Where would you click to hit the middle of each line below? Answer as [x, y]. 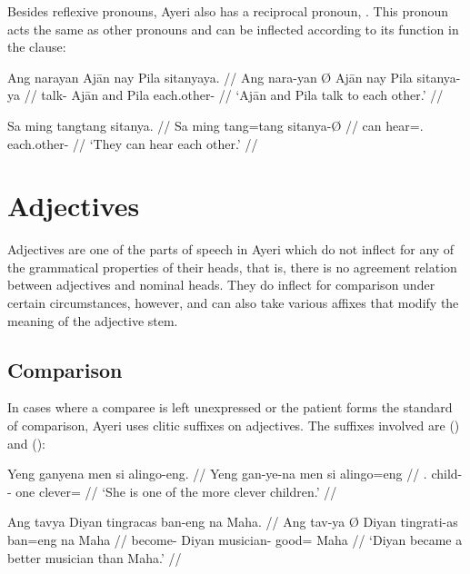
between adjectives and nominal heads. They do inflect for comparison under [221, 285]
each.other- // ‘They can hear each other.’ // [133, 143]
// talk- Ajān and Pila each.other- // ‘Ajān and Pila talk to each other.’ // [234, 95]
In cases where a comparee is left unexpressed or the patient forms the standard [230, 407]
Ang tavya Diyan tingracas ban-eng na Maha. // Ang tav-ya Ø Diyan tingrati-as [233, 522]
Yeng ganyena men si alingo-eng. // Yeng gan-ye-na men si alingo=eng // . [217, 474]
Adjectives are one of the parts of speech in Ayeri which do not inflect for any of [231, 249]
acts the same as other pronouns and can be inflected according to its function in [233, 29]
